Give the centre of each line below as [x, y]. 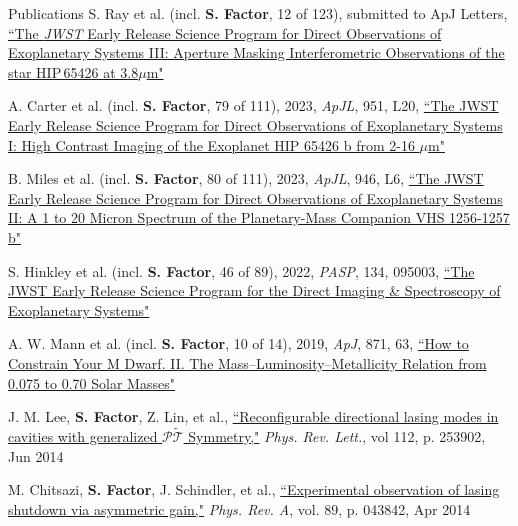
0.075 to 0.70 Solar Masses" [91, 382]
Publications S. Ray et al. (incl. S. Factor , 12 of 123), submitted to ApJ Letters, [258, 13]
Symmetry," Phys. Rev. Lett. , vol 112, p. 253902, [337, 435]
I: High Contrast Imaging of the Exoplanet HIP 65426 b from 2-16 [211, 144]
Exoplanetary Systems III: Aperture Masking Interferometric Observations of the [256, 52]
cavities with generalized [83, 435]
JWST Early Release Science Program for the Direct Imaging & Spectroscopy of [254, 290]
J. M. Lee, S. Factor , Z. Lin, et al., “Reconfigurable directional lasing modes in [253, 416]
